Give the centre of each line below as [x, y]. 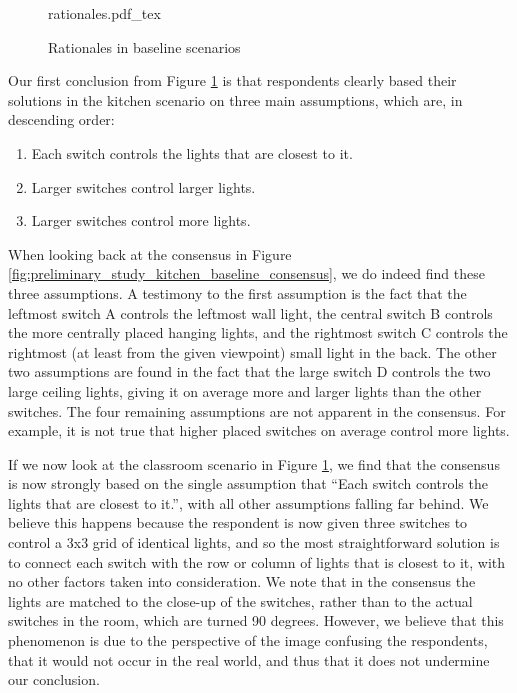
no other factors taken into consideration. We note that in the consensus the [242, 581]
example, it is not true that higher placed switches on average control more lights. [259, 430]
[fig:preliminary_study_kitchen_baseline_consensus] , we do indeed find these [246, 273]
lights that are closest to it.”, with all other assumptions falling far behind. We [248, 502]
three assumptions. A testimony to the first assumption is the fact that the [237, 292]
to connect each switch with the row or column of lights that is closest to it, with [257, 561]
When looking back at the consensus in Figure [150, 253]
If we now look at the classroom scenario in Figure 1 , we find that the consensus [254, 463]
